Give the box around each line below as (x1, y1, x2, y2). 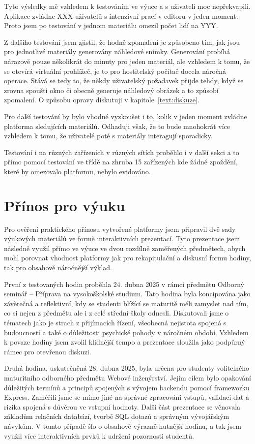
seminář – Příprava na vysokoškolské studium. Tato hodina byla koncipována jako (4, 288, 251, 299)
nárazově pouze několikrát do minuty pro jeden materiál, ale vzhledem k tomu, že (4, 56, 250, 66)
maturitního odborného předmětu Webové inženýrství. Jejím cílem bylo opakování (4, 372, 251, 382)
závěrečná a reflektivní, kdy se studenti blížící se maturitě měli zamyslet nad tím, (4, 298, 249, 308)
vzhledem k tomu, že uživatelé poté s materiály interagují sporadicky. (4, 130, 213, 141)
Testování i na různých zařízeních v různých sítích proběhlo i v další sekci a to (4, 147, 239, 157)
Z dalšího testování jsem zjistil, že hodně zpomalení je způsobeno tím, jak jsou (4, 36, 240, 47)
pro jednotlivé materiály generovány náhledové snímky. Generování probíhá (4, 46, 230, 57)
